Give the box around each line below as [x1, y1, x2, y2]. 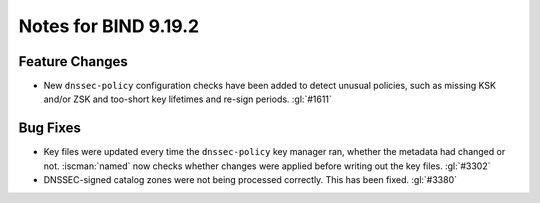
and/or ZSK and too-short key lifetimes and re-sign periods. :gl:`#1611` [43, 93, 332, 105]
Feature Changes [18, 53, 129, 70]
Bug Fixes [18, 120, 82, 137]
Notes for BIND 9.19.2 [18, 15, 200, 37]
